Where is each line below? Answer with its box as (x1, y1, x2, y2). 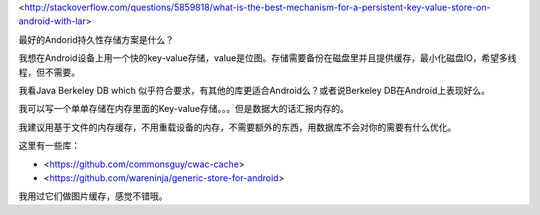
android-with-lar (18, 15, 87, 27)
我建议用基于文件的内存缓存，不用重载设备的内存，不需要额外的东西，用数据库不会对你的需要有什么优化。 (18, 121, 457, 133)
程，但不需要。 (18, 66, 80, 78)
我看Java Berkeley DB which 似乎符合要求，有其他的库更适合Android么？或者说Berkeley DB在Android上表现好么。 (18, 84, 490, 96)
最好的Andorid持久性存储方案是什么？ (18, 33, 175, 45)
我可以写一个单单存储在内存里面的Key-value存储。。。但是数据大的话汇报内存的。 (18, 103, 349, 115)
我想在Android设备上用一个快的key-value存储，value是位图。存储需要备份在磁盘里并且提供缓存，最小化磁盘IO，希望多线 (18, 52, 517, 64)
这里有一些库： (18, 140, 80, 152)
